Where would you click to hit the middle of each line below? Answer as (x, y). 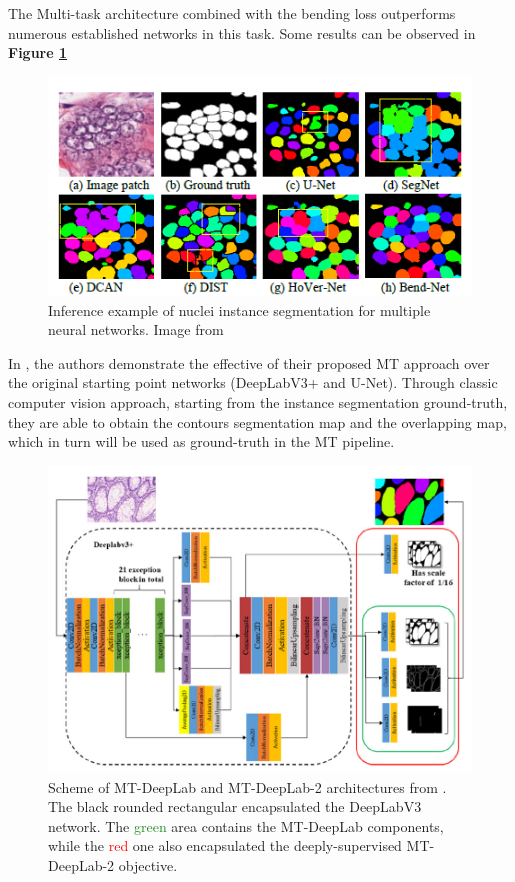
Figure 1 (38, 52)
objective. (148, 864)
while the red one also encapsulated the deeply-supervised (225, 845)
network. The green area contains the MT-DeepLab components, (246, 825)
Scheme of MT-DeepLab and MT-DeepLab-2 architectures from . (247, 786)
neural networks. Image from (136, 329)
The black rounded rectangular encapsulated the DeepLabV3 (235, 806)
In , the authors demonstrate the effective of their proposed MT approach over (249, 362)
